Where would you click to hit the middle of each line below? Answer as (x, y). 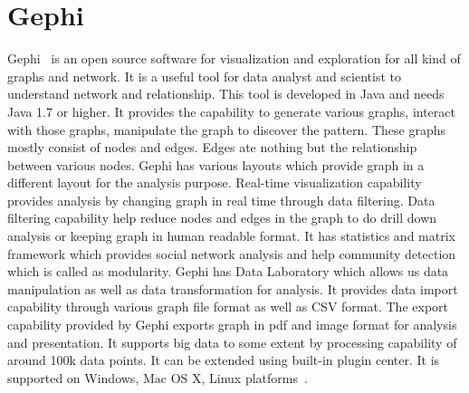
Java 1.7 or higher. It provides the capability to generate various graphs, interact (231, 111)
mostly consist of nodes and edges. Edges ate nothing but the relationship (212, 147)
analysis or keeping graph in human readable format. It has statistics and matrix (231, 236)
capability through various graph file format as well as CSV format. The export (228, 307)
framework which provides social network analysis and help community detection (232, 253)
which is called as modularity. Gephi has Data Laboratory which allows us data (228, 271)
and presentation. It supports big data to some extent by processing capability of (232, 342)
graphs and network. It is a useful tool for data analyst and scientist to (204, 76)
